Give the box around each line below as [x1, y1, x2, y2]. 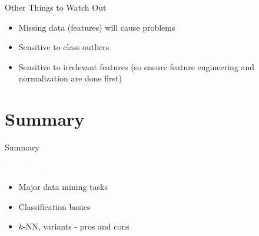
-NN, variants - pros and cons [23, 220, 129, 232]
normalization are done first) [18, 72, 122, 84]
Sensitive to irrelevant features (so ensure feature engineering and [18, 60, 255, 73]
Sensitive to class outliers [18, 41, 109, 53]
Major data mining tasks [18, 181, 108, 193]
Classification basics [18, 200, 91, 212]
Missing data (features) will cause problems [18, 21, 175, 33]
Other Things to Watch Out [5, 1, 107, 13]
